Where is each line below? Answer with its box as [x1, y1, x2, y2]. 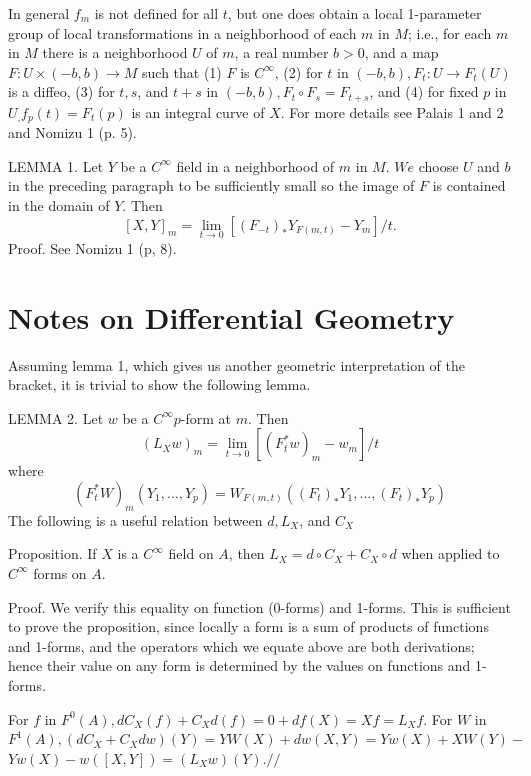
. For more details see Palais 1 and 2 [280, 101, 504, 122]
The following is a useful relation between [8, 509, 263, 530]
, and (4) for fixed [369, 81, 479, 102]
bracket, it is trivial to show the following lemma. [8, 374, 311, 395]
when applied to [401, 543, 500, 564]
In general [8, 3, 70, 23]
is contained [432, 175, 506, 196]
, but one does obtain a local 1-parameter [227, 3, 482, 23]
